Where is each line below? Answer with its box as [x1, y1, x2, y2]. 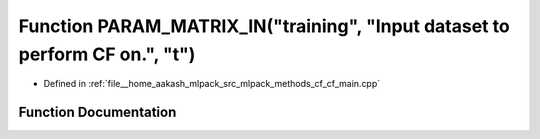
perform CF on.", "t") [18, 43, 196, 65]
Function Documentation [18, 104, 177, 121]
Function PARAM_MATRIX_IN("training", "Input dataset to [18, 15, 510, 37]
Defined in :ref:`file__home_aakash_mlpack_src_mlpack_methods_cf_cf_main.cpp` [43, 78, 381, 90]
